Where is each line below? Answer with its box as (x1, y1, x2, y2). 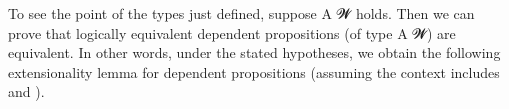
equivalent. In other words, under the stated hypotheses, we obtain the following (8, 42, 501, 63)
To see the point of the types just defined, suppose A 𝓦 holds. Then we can (8, 3, 475, 23)
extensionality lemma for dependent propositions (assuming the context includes (8, 61, 500, 82)
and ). (8, 81, 45, 102)
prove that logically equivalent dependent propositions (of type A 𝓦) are (8, 22, 456, 43)
